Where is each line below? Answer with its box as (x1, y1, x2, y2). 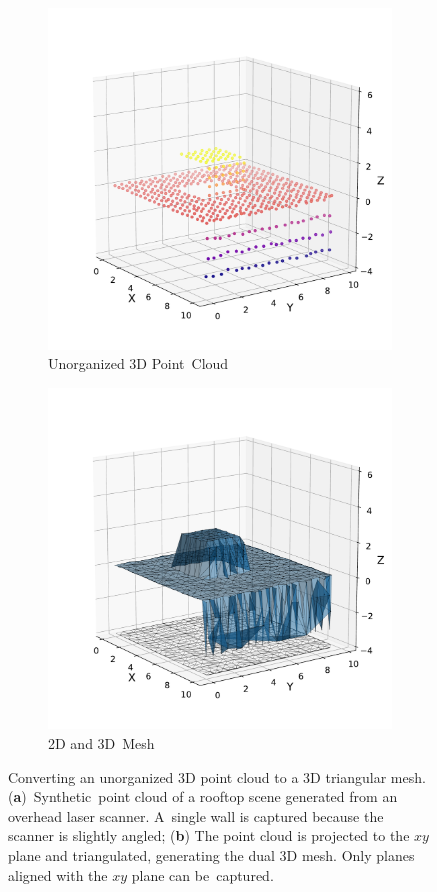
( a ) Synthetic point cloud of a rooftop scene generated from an (8, 786, 398, 807)
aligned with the (8, 864, 108, 885)
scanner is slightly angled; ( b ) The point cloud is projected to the (8, 825, 410, 846)
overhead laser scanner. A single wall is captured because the (8, 805, 384, 826)
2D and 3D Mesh (48, 733, 155, 754)
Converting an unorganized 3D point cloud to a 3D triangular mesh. (8, 766, 426, 787)
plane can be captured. (131, 864, 274, 885)
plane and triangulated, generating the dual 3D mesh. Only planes (8, 845, 415, 866)
